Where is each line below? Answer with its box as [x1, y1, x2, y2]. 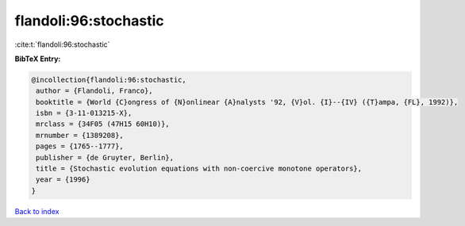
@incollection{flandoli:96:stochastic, [31, 75, 186, 84]
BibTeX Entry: [14, 54, 61, 63]
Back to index [14, 206, 60, 216]
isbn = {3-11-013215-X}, [36, 109, 133, 118]
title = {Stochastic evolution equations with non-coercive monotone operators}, [36, 164, 363, 174]
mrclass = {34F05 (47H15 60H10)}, [36, 120, 170, 128]
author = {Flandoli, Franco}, [36, 86, 154, 95]
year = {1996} [36, 175, 90, 184]
